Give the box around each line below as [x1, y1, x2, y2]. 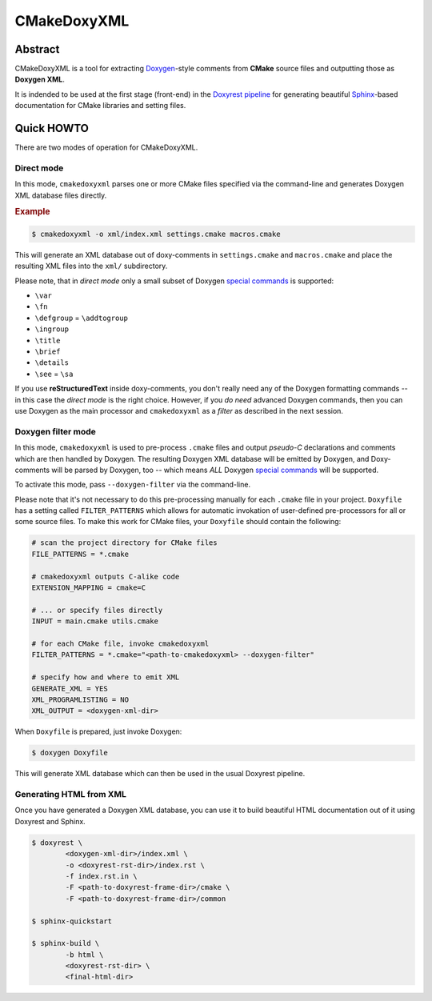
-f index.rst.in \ [65, 871, 138, 880]
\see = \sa [34, 369, 74, 378]
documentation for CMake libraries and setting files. [14, 101, 186, 110]
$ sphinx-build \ [31, 939, 100, 948]
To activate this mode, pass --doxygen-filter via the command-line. [14, 480, 251, 490]
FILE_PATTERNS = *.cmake [31, 549, 130, 559]
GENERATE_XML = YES [31, 684, 108, 693]
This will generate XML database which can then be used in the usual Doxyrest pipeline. [14, 769, 306, 779]
